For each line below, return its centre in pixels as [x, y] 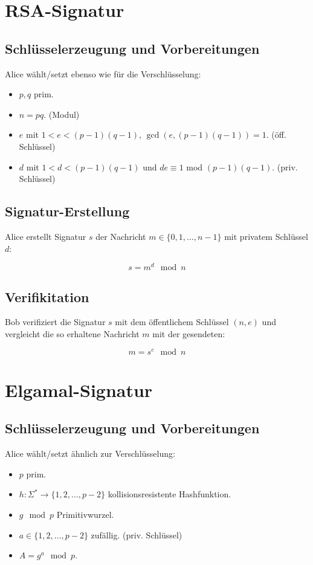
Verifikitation [47, 296]
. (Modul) [62, 114]
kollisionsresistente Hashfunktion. [169, 494]
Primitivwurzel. [85, 515]
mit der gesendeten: [189, 334]
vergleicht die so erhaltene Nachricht [72, 334]
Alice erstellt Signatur [46, 236]
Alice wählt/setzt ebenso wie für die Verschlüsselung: [103, 73]
